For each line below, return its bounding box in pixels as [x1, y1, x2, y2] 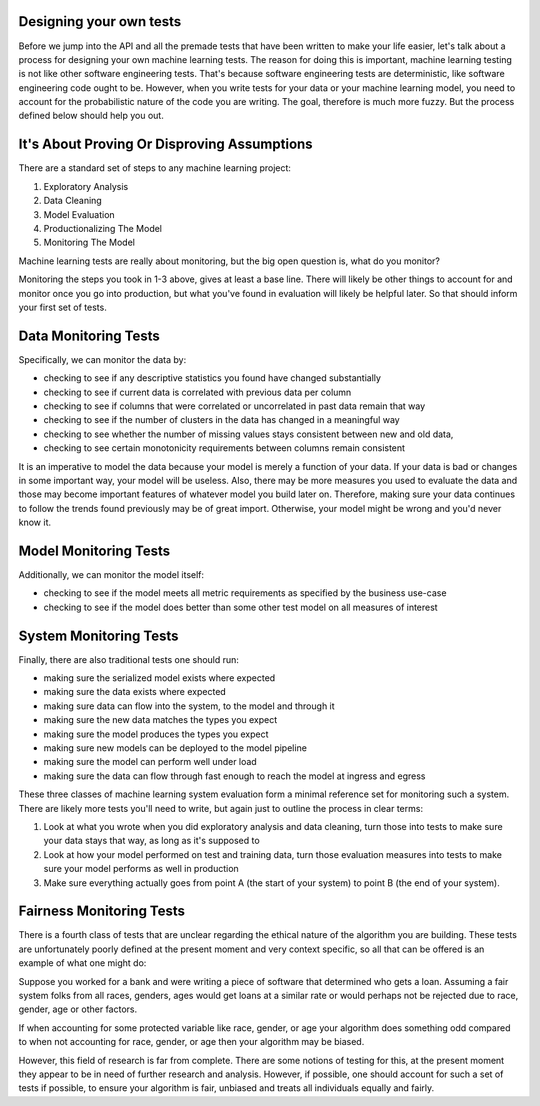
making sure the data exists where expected [43, 686, 227, 698]
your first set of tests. [18, 301, 107, 313]
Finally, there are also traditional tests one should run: [18, 653, 240, 665]
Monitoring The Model [43, 236, 135, 249]
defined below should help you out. [18, 110, 164, 122]
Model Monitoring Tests [18, 542, 171, 559]
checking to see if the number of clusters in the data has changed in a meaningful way [43, 414, 400, 426]
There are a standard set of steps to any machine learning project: [18, 162, 292, 174]
